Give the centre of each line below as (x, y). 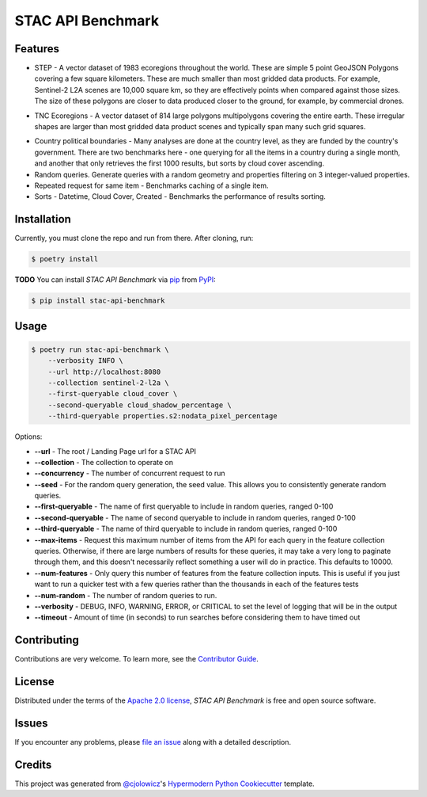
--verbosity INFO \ (86, 361)
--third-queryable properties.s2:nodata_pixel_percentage (162, 416)
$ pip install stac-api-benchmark (98, 301)
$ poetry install (65, 259)
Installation (43, 219)
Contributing (47, 641)
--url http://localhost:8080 (104, 372)
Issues (31, 724)
